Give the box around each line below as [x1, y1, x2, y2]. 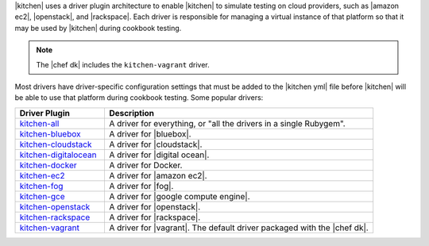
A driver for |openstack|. [108, 201, 201, 212]
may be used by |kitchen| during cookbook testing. [14, 23, 182, 33]
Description [108, 107, 155, 118]
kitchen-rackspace [19, 211, 91, 222]
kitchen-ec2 [19, 170, 65, 181]
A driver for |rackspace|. [108, 211, 201, 222]
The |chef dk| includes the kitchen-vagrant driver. [36, 60, 210, 69]
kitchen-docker [19, 160, 77, 171]
